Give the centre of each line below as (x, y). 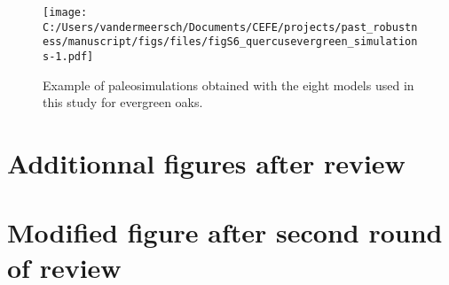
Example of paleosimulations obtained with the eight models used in (228, 85)
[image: (65, 12)
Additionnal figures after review (206, 163)
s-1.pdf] (68, 56)
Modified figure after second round (225, 232)
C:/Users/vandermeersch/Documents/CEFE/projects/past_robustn (230, 27)
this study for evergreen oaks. (123, 102)
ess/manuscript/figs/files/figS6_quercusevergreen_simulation (230, 42)
